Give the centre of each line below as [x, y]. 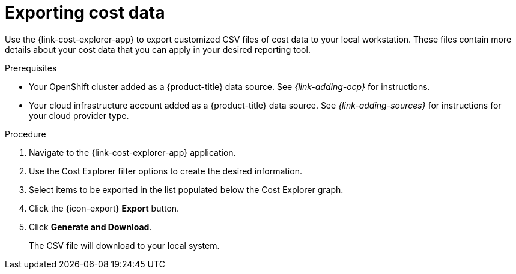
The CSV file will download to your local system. [124, 245]
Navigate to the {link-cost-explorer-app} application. [132, 152]
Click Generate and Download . [90, 227]
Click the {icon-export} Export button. [104, 208]
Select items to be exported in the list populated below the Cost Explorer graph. [186, 189]
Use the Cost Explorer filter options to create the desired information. [165, 171]
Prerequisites [31, 68]
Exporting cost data [85, 13]
